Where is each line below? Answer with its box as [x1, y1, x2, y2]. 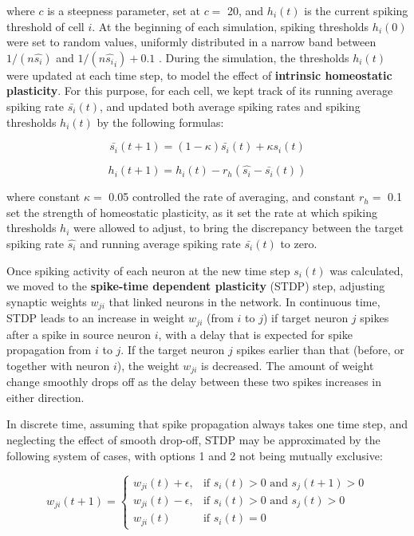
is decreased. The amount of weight [201, 357, 374, 373]
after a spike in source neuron [6, 325, 152, 342]
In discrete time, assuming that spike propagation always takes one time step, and [6, 416, 408, 432]
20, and [227, 2, 264, 18]
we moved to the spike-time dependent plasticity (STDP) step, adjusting [6, 278, 385, 294]
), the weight [116, 357, 179, 373]
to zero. [280, 235, 317, 251]
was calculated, [329, 262, 404, 278]
